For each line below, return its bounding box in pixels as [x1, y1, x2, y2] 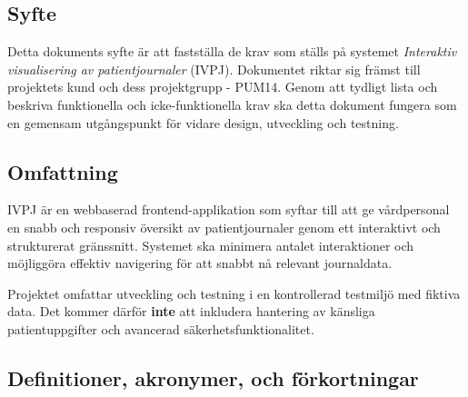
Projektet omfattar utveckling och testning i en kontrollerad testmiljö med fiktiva [7, 283, 461, 303]
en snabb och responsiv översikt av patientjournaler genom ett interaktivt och [7, 217, 441, 236]
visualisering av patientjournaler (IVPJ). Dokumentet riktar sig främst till [7, 59, 421, 78]
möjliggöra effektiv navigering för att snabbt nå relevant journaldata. [7, 253, 393, 273]
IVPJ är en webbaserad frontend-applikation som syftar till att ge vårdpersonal [7, 200, 450, 219]
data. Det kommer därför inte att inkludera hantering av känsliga [7, 302, 375, 321]
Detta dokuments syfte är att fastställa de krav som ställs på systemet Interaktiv [7, 42, 457, 61]
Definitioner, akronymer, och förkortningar [7, 363, 419, 392]
